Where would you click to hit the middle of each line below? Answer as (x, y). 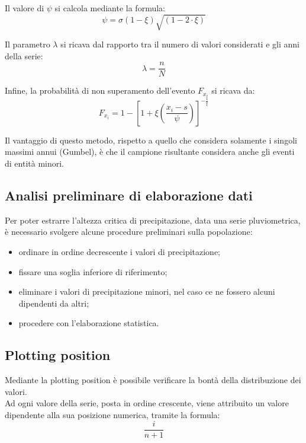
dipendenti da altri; (54, 303)
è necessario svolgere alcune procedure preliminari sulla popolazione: (129, 232)
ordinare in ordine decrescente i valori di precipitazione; (120, 252)
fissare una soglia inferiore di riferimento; (93, 271)
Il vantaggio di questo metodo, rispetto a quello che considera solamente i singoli (151, 140)
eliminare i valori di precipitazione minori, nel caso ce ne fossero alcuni (147, 291)
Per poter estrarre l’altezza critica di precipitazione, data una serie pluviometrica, (153, 220)
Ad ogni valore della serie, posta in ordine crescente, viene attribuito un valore (147, 403)
